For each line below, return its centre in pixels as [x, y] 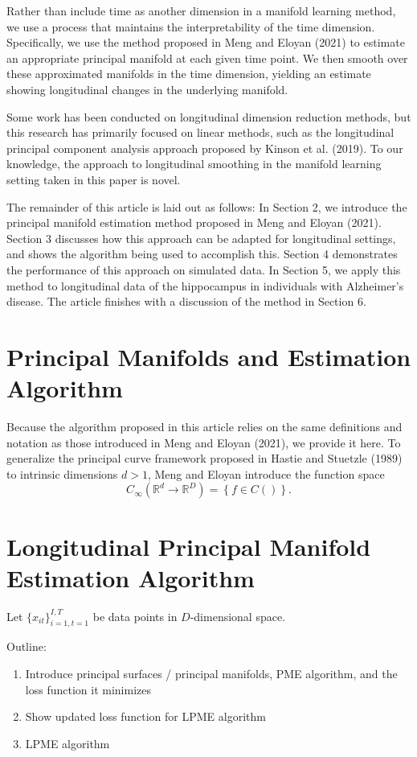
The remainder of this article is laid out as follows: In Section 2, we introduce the [207, 206]
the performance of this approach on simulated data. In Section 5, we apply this [204, 269]
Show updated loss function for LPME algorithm [145, 716]
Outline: [27, 646]
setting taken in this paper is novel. [94, 179]
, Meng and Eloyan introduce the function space [266, 473]
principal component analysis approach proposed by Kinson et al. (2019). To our [205, 148]
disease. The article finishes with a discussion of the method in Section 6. [186, 301]
